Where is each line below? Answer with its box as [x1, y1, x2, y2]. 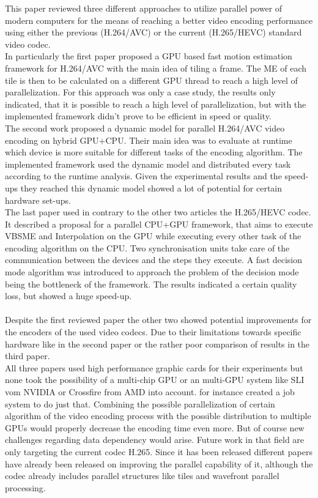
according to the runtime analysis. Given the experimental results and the [5, 169, 282, 182]
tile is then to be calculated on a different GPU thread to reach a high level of [5, 73, 298, 86]
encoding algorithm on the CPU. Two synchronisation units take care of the [5, 241, 290, 254]
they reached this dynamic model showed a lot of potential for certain [20, 181, 283, 194]
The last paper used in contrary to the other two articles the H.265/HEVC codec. [5, 206, 311, 218]
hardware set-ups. [5, 193, 71, 206]
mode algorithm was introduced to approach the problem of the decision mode [5, 266, 299, 278]
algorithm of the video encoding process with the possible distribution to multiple [5, 409, 311, 422]
